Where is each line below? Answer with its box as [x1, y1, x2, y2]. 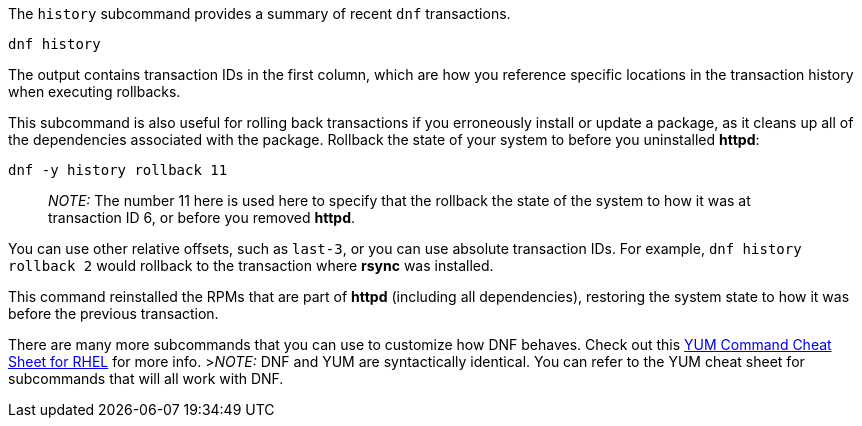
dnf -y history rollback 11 [8, 162, 228, 178]
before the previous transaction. [8, 305, 219, 322]
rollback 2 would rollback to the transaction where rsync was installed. [8, 257, 494, 274]
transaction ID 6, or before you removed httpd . [48, 209, 356, 226]
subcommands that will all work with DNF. [8, 370, 284, 387]
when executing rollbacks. [8, 83, 181, 100]
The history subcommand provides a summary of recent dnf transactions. [8, 5, 511, 22]
